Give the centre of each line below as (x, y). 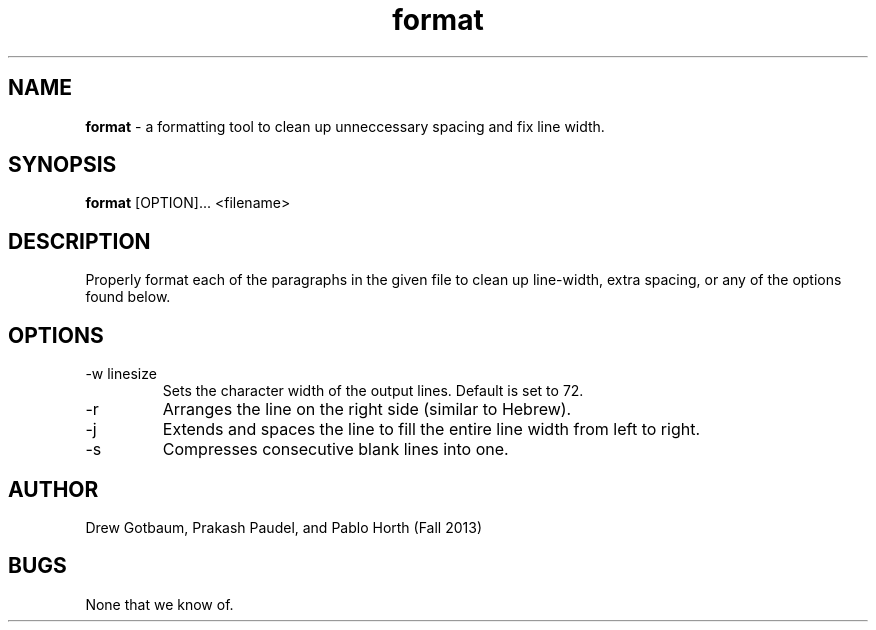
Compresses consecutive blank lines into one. (335, 449)
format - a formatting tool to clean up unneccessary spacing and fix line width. (345, 126)
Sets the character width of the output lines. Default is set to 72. (373, 391)
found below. (128, 297)
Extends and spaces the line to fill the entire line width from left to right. (431, 429)
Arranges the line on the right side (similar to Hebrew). (367, 409)
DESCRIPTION (79, 241)
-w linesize (121, 374)
